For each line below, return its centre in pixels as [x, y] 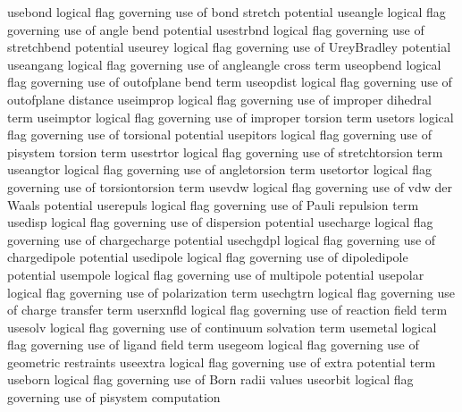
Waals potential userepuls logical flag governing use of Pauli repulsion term [213, 204]
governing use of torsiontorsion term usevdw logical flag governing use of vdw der [230, 186]
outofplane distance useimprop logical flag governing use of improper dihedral [219, 99]
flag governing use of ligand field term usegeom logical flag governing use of [213, 345]
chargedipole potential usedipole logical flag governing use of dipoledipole [208, 257]
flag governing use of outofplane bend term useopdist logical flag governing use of [230, 82]
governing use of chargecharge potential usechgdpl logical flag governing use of [222, 239]
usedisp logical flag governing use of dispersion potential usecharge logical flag [220, 222]
